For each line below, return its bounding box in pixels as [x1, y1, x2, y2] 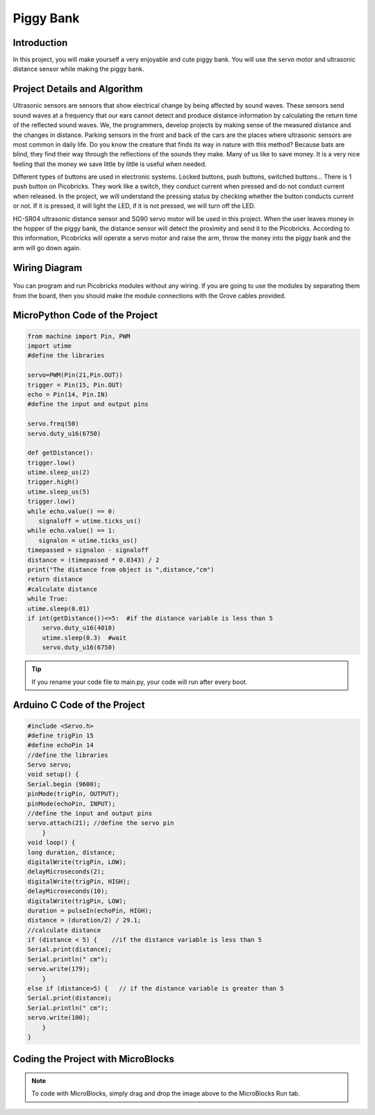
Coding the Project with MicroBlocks [12, 1053, 175, 1065]
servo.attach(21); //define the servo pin [27, 819, 174, 827]
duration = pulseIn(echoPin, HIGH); [27, 906, 153, 914]
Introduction [12, 37, 68, 49]
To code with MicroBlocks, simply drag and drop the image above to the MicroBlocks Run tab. [31, 1089, 300, 1098]
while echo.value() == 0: [27, 507, 116, 515]
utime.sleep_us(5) [27, 487, 90, 496]
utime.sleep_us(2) [27, 469, 90, 476]
